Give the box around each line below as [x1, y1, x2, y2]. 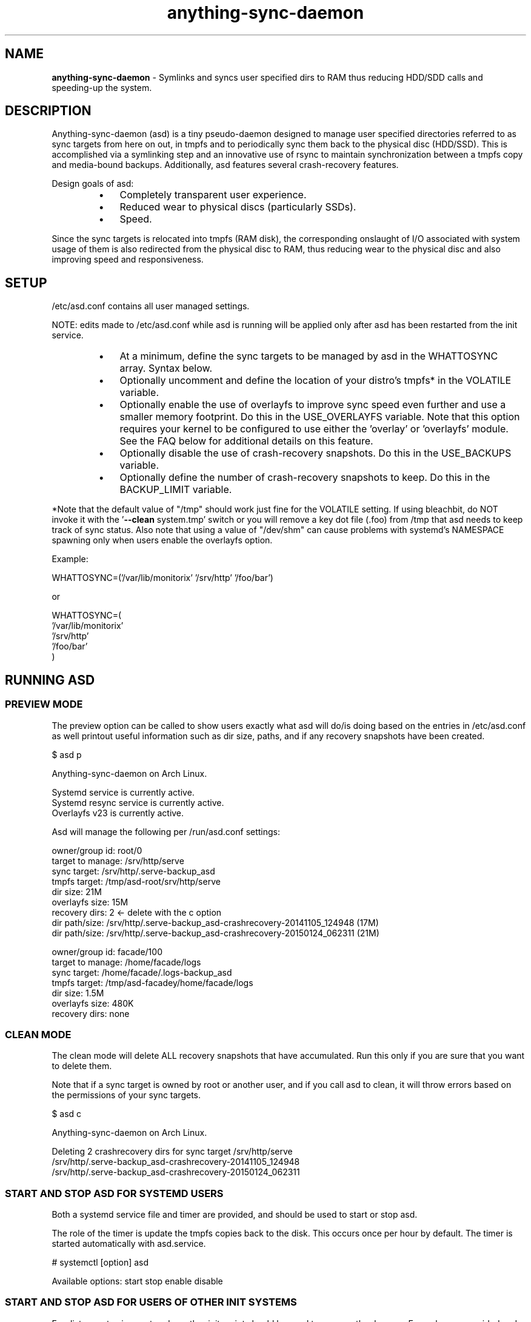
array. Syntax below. [119, 362, 212, 375]
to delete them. [52, 1061, 112, 1072]
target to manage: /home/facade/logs [52, 956, 201, 967]
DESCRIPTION [5, 103, 92, 119]
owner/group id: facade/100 [52, 946, 162, 957]
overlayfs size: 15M [52, 896, 129, 907]
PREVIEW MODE [5, 698, 83, 711]
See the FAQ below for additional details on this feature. [119, 435, 373, 448]
